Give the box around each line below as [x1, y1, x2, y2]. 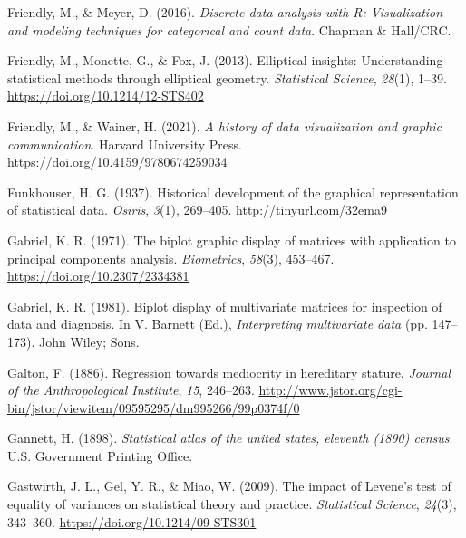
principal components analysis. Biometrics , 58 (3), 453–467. [7, 248, 335, 267]
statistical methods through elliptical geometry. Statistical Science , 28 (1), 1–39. [7, 68, 447, 87]
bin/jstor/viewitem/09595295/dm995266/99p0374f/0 [7, 398, 300, 417]
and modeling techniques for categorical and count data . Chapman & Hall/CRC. [7, 20, 451, 39]
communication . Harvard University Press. [7, 134, 242, 153]
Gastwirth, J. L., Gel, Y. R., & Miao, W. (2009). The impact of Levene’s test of [7, 476, 451, 495]
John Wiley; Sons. [38, 331, 140, 351]
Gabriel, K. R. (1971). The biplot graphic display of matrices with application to [7, 230, 456, 249]
